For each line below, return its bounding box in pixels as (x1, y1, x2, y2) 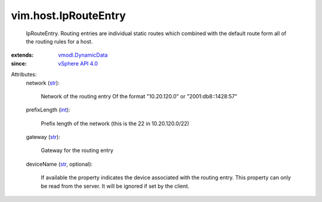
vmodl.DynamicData (58, 51, 108, 59)
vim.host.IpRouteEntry (11, 9, 126, 22)
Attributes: (11, 71, 37, 78)
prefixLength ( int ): (26, 106, 71, 113)
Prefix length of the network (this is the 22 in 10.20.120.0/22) (41, 120, 190, 127)
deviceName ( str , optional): (26, 160, 93, 167)
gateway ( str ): (26, 133, 61, 141)
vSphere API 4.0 (58, 60, 98, 67)
